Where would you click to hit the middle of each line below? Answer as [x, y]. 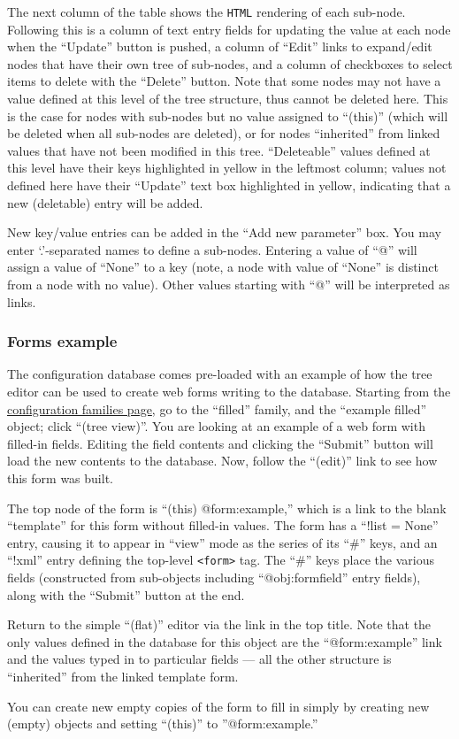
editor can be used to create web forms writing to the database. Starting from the [229, 391]
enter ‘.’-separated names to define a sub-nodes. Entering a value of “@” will [212, 249]
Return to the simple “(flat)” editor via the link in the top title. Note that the [219, 624]
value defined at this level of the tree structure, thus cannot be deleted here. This [228, 99]
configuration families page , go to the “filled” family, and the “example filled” [217, 408]
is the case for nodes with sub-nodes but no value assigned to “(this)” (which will [228, 115]
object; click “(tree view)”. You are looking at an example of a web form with [216, 426]
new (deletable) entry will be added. [105, 202]
